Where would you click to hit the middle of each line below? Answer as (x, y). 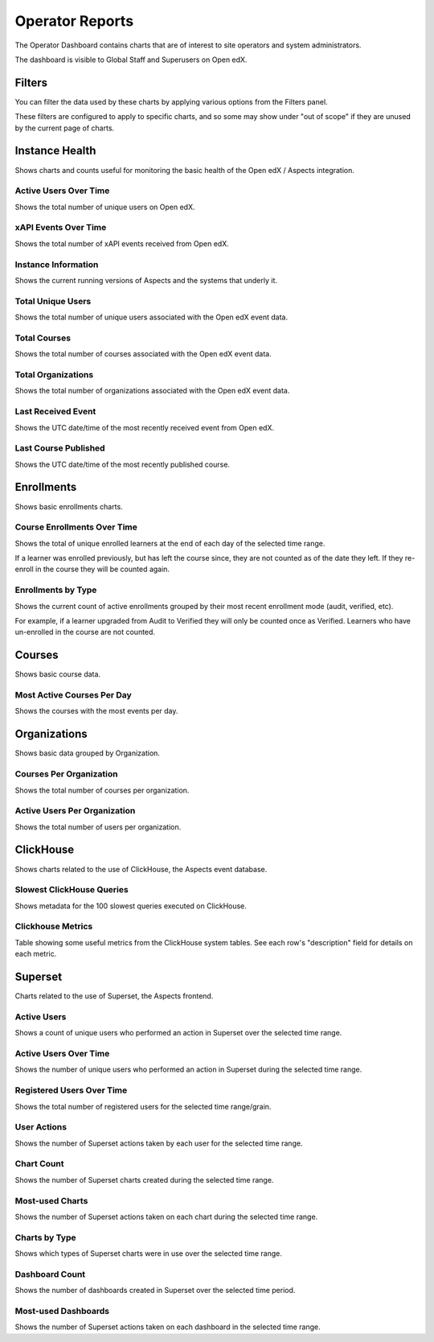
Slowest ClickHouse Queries (72, 890)
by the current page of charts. (65, 128)
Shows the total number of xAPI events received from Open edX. (122, 243)
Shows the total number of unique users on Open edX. (105, 207)
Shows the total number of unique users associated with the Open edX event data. (151, 317)
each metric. (36, 954)
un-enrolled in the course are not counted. (85, 632)
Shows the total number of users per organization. (98, 827)
